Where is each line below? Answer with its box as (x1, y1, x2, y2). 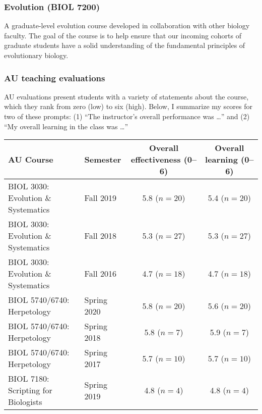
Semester (84, 153, 121, 166)
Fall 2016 (84, 268, 116, 280)
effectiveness (130, 153, 181, 166)
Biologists (8, 396, 42, 408)
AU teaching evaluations (4, 71, 105, 84)
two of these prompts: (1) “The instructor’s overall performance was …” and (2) (4, 111, 250, 121)
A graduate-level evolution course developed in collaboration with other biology (4, 20, 250, 31)
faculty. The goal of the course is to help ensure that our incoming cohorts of (4, 30, 242, 40)
